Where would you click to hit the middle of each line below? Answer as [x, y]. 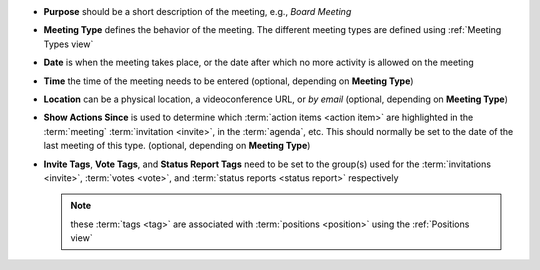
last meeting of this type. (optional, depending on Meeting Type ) [177, 146]
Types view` [68, 44]
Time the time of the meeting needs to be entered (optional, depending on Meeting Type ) [228, 81]
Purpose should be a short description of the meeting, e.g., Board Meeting [197, 11]
